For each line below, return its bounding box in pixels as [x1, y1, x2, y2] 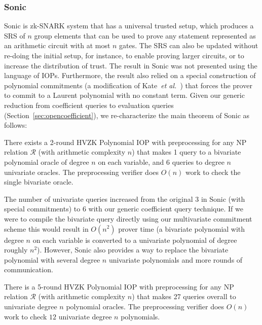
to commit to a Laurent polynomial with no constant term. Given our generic [4, 90, 245, 100]
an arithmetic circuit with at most [4, 40, 110, 51]
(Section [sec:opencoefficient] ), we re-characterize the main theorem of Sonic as [4, 110, 250, 120]
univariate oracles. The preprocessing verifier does [4, 166, 159, 177]
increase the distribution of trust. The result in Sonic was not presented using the [4, 60, 257, 70]
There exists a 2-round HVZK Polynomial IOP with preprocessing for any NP [4, 136, 247, 147]
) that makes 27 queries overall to [132, 291, 236, 302]
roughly [4, 244, 28, 255]
